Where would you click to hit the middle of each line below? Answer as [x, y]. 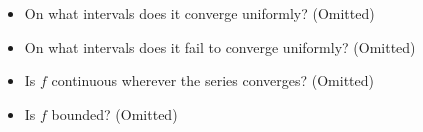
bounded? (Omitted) [114, 113]
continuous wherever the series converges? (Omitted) [212, 80]
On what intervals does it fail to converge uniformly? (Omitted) [220, 46]
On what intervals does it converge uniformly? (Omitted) [199, 13]
